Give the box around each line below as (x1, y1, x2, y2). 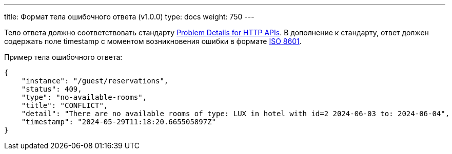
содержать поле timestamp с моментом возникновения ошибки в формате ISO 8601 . (4, 37, 302, 46)
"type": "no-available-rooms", (21, 93, 147, 101)
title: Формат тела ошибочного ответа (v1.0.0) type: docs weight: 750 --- (4, 12, 254, 21)
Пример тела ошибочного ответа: (4, 53, 123, 61)
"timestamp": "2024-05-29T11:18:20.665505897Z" (21, 118, 217, 126)
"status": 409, (21, 85, 82, 93)
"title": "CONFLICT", (21, 101, 108, 109)
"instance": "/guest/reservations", (21, 77, 169, 85)
